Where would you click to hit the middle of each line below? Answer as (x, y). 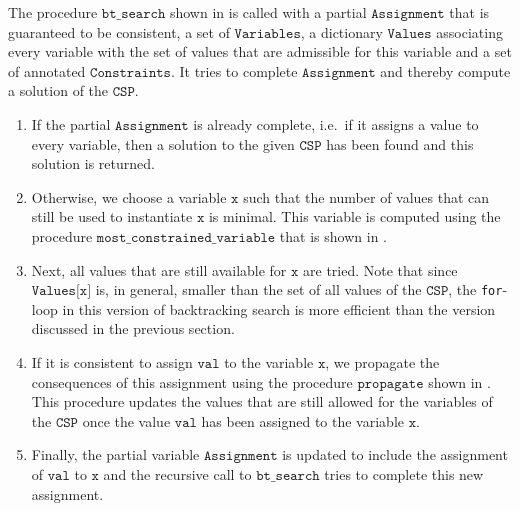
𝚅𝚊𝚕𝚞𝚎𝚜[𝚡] (61, 291)
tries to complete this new (404, 473)
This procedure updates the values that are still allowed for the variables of (262, 401)
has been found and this (400, 143)
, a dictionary (341, 31)
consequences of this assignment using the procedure (192, 381)
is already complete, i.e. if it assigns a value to (336, 123)
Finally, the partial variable (115, 454)
